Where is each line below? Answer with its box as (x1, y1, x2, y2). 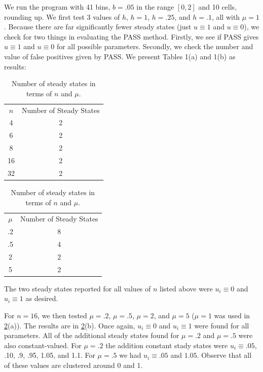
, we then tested (37, 310, 87, 320)
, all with (211, 11, 240, 22)
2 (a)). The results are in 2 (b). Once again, (4, 320, 135, 330)
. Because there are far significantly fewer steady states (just (4, 21, 192, 32)
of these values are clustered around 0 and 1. (4, 359, 143, 370)
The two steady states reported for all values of (4, 283, 151, 293)
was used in (214, 310, 250, 320)
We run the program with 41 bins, (4, 2, 110, 12)
